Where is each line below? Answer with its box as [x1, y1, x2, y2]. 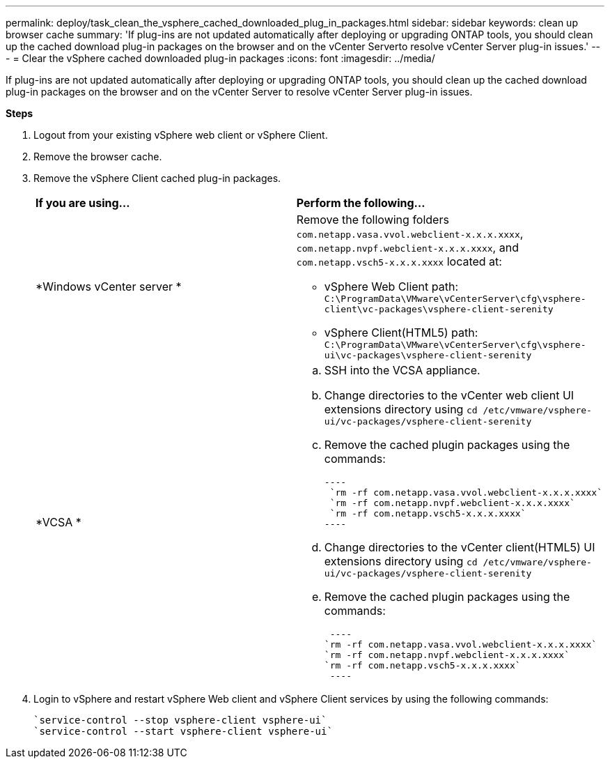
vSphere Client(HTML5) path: [324, 326, 478, 339]
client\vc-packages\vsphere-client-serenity [324, 304, 554, 314]
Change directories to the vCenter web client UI [324, 388, 574, 402]
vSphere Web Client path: [324, 280, 459, 293]
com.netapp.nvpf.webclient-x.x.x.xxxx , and [296, 240, 519, 254]
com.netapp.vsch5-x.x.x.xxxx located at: [296, 254, 502, 268]
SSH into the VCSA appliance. [324, 363, 480, 377]
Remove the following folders [296, 213, 449, 227]
